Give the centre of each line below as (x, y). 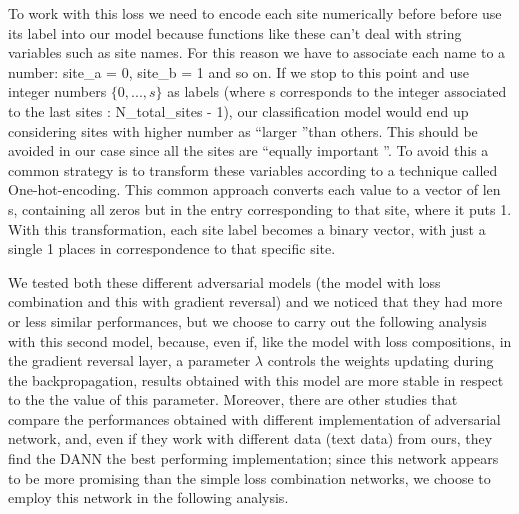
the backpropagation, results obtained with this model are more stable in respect (256, 379)
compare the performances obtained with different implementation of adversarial (254, 418)
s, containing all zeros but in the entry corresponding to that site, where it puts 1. (260, 208)
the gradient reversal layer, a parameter (129, 360)
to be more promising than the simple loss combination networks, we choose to (249, 477)
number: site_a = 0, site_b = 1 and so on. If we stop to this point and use (238, 71)
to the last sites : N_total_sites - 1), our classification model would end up (238, 110)
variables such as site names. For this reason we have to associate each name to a (257, 52)
